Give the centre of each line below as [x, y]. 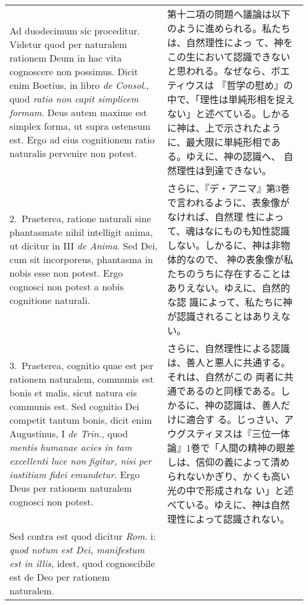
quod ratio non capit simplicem [74, 99]
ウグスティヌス [200, 433]
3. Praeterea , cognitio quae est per [82, 365]
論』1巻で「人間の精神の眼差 [231, 448]
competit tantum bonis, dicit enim [81, 420]
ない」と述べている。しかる [229, 113]
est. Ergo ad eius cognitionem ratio [82, 140]
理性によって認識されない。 [228, 519]
